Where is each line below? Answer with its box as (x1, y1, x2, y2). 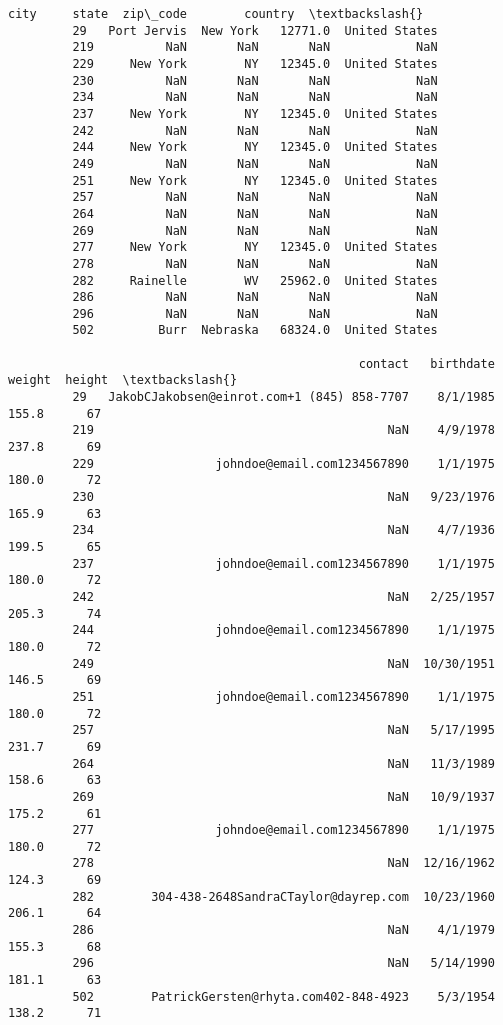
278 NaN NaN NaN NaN (72, 256, 438, 271)
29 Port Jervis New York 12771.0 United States (72, 23, 438, 38)
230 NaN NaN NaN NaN (72, 73, 438, 88)
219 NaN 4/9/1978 (72, 423, 495, 438)
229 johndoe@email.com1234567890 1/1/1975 (72, 456, 495, 471)
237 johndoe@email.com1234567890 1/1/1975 (72, 556, 495, 571)
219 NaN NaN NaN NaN (72, 40, 438, 55)
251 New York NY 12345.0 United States (72, 173, 438, 188)
